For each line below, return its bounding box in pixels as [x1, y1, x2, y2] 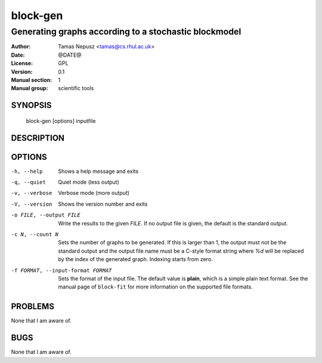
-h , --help [11, 167, 43, 175]
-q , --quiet [11, 179, 46, 186]
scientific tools [58, 85, 94, 92]
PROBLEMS [11, 302, 55, 312]
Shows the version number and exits [58, 200, 148, 207]
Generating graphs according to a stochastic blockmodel [11, 26, 241, 37]
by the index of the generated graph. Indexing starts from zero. [58, 256, 213, 263]
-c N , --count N [11, 231, 59, 238]
